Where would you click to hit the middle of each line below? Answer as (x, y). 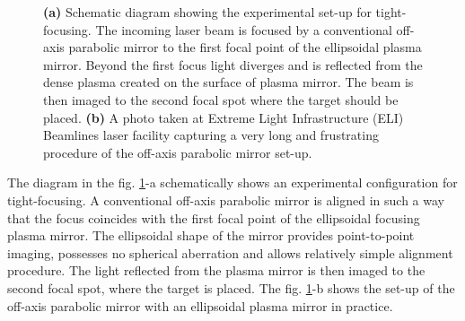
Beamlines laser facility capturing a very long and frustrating (211, 135)
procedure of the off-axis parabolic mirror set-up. (178, 152)
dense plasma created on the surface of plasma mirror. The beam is (228, 82)
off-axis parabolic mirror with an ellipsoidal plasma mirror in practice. (200, 305)
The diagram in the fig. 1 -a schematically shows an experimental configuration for (232, 182)
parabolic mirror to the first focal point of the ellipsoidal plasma (245, 47)
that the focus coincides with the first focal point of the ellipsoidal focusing (214, 217)
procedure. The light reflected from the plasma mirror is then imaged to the (216, 270)
